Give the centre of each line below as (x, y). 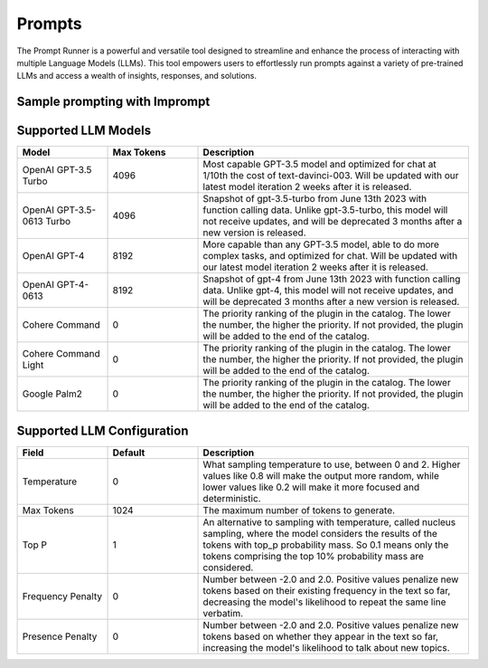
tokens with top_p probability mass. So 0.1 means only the (326, 545)
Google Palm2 (52, 394)
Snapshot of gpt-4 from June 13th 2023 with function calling (332, 279)
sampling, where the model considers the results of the (320, 533)
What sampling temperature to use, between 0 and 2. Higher (332, 464)
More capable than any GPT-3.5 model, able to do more (321, 244)
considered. (228, 568)
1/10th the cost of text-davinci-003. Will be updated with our (331, 176)
